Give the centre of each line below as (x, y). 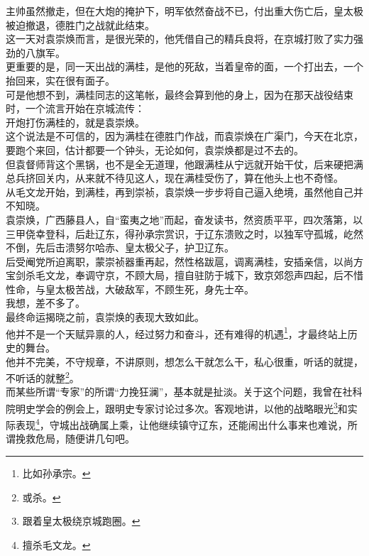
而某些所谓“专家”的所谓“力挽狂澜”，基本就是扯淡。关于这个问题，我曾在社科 (184, 392)
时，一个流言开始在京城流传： (75, 108)
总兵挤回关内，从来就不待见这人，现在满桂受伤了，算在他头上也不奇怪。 (175, 178)
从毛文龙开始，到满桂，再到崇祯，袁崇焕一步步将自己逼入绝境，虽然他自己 (180, 191)
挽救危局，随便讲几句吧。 (75, 438)
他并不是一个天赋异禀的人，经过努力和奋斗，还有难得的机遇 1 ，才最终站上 (177, 332)
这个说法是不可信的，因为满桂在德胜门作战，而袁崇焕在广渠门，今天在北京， (184, 136)
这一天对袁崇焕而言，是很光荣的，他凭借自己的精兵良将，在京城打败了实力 (180, 39)
